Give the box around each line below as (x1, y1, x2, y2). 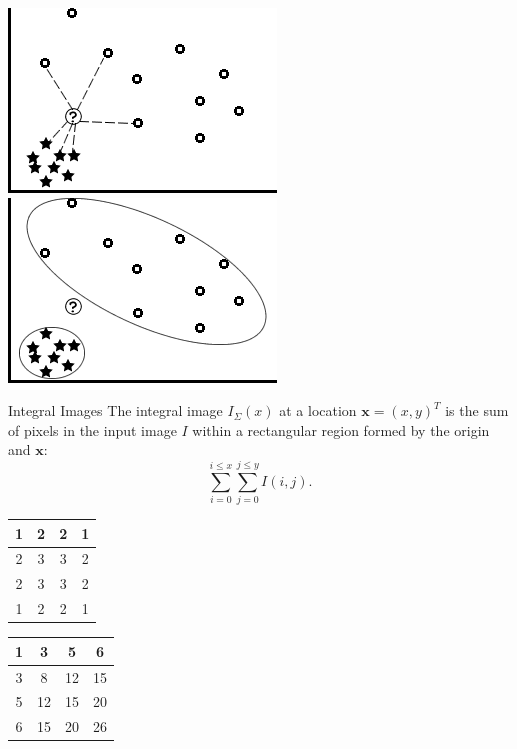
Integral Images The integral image (8, 400, 223, 421)
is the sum (445, 400, 509, 421)
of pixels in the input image (8, 419, 177, 440)
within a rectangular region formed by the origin (192, 419, 490, 440)
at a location (279, 400, 357, 421)
